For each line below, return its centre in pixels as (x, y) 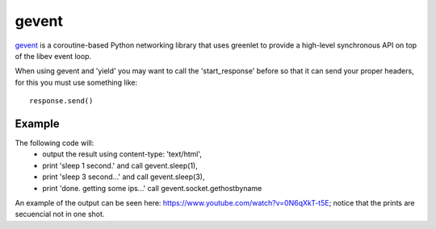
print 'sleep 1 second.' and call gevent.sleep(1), (120, 165)
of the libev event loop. (53, 56)
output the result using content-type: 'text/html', (122, 154)
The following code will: (55, 143)
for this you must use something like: (76, 82)
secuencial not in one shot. (60, 214)
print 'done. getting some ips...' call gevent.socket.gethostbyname (152, 188)
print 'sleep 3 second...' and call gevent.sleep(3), (124, 177)
